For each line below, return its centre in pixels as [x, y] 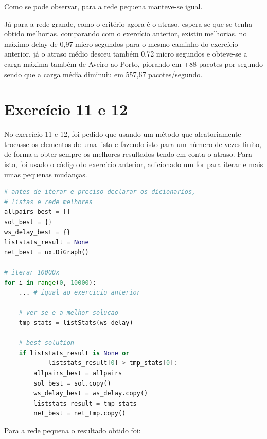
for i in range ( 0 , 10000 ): [50, 282]
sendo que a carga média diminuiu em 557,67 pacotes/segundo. [103, 74]
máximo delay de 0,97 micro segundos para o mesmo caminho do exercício [121, 43]
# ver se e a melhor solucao [68, 313]
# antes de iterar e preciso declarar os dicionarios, [100, 192]
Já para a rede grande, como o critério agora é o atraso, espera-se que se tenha [128, 23]
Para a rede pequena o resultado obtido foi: [73, 430]
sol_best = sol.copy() [72, 383]
